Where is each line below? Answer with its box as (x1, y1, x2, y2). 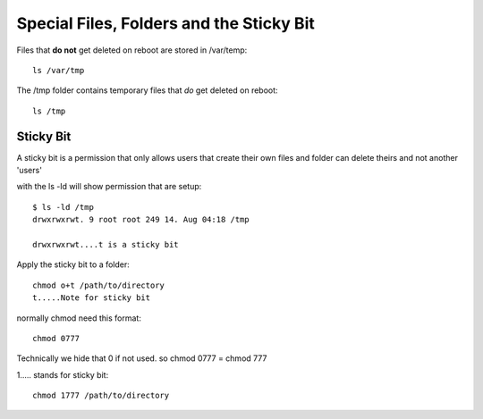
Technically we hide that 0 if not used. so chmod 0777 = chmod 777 (16, 353, 267, 364)
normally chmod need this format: (16, 313, 142, 323)
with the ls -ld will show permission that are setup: (16, 181, 202, 192)
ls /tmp (32, 105, 66, 116)
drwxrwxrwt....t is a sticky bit (32, 239, 179, 249)
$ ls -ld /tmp (32, 202, 94, 212)
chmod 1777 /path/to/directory (32, 390, 170, 401)
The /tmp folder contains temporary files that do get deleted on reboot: (16, 85, 278, 96)
